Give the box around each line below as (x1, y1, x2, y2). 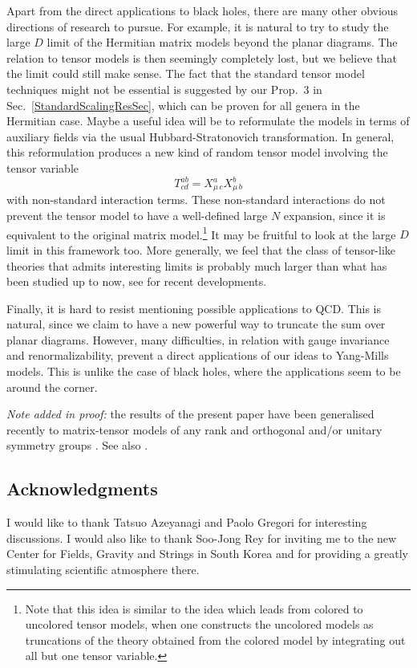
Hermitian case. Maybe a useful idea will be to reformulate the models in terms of (6, 112, 410, 129)
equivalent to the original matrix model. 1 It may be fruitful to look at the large (6, 223, 396, 242)
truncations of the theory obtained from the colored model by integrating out (25, 631, 406, 648)
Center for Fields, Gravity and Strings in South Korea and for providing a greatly (6, 545, 408, 562)
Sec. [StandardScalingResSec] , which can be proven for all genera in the (6, 96, 360, 113)
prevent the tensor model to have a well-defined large (6, 207, 268, 224)
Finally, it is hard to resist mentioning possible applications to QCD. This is (6, 299, 381, 316)
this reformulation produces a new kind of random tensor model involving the (6, 144, 388, 161)
